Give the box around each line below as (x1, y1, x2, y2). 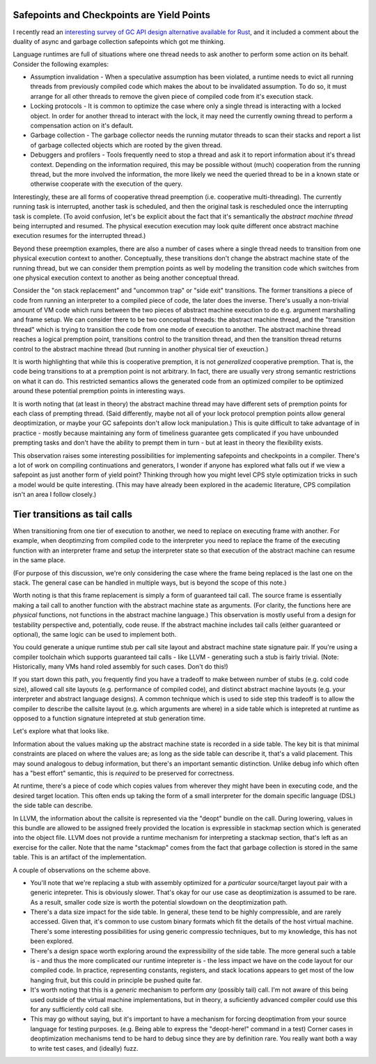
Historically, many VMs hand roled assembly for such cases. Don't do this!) (13, 662, 229, 671)
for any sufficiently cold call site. (30, 1005, 124, 1013)
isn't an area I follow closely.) (13, 491, 97, 499)
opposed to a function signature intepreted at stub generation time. (13, 714, 205, 723)
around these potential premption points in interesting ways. (13, 387, 186, 395)
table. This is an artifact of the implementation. (13, 853, 147, 861)
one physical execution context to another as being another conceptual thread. (13, 273, 240, 282)
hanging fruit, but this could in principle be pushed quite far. (30, 976, 202, 984)
